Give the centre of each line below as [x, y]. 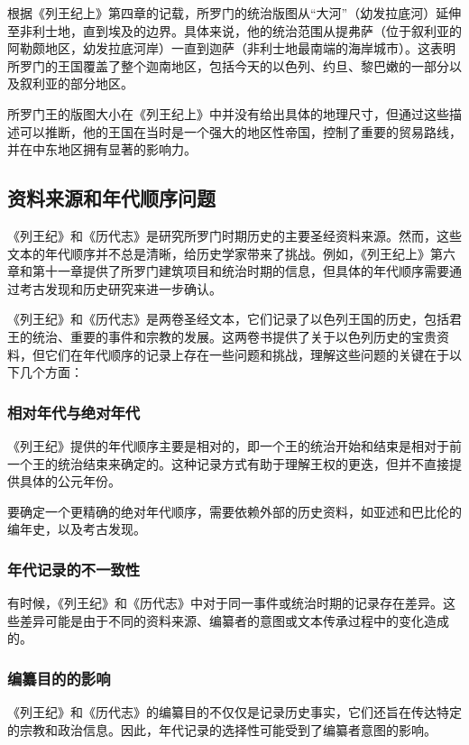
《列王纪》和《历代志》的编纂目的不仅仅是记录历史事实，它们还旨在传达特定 [234, 712]
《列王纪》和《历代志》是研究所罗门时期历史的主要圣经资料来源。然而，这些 [234, 235]
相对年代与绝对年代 [74, 412]
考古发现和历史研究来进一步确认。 [120, 288]
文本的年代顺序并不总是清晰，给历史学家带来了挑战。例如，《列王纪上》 [219, 253]
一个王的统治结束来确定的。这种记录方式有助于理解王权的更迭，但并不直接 [228, 463]
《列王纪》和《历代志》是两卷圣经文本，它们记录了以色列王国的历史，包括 [228, 319]
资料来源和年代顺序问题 [111, 198]
